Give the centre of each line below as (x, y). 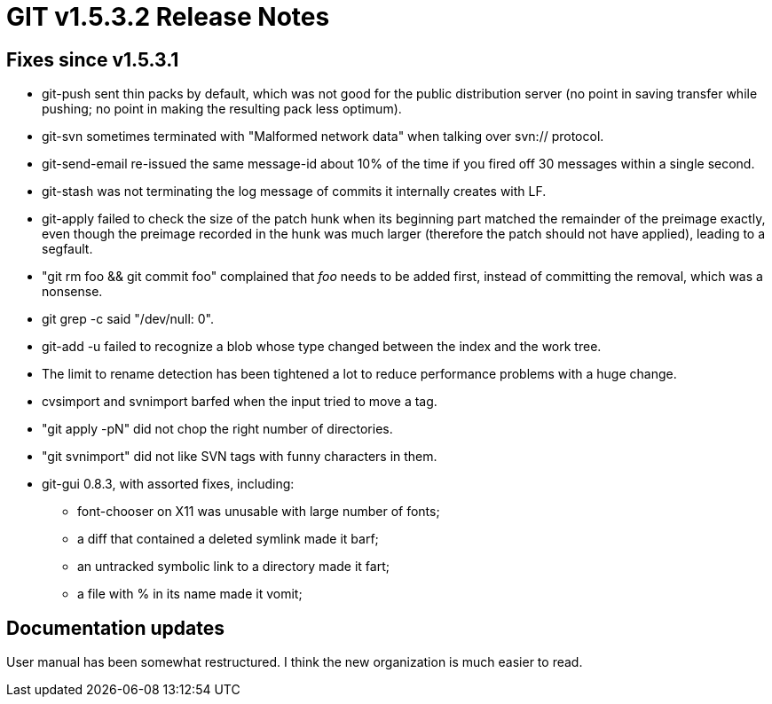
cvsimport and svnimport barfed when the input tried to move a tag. (240, 402)
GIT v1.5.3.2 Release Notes (168, 17)
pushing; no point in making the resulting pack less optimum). (222, 109)
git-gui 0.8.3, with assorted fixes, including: (168, 484)
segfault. (67, 249)
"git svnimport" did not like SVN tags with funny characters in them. (240, 457)
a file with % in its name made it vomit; (190, 594)
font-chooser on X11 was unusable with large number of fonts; (259, 512)
